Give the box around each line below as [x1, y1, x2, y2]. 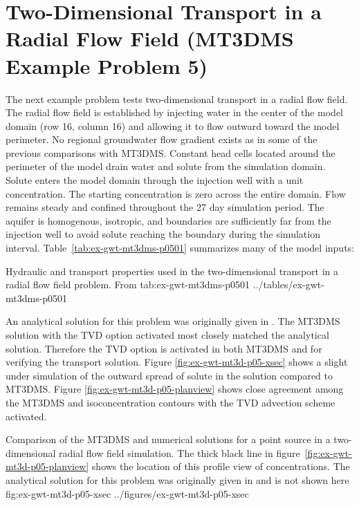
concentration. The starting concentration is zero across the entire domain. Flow [6, 186, 346, 200]
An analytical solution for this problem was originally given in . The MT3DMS [6, 314, 340, 328]
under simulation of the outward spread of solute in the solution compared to [6, 368, 333, 382]
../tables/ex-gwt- [252, 277, 324, 292]
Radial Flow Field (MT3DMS [6, 24, 294, 53]
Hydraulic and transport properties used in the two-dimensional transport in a [6, 263, 338, 278]
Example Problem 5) [6, 51, 208, 79]
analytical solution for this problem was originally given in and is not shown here [6, 472, 349, 487]
